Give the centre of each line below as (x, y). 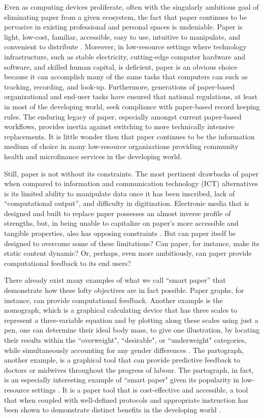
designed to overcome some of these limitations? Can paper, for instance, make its (132, 243)
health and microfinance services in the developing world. (93, 156)
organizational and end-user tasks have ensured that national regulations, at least (131, 96)
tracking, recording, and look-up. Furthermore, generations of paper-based (120, 86)
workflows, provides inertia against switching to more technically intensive (119, 126)
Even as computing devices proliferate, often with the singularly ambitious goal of (131, 7)
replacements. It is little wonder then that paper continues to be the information (129, 136)
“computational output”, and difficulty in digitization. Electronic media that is (127, 203)
